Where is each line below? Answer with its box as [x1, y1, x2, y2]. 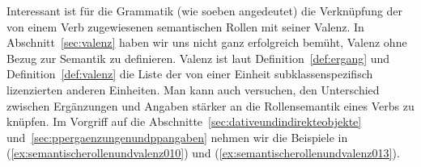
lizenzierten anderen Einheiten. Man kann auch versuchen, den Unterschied [6, 81, 380, 98]
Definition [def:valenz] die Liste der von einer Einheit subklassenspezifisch [6, 65, 373, 82]
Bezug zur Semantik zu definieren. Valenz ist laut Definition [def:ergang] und [6, 49, 390, 66]
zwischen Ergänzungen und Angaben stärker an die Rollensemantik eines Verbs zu [6, 97, 415, 114]
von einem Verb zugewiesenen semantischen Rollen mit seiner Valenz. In [6, 18, 364, 35]
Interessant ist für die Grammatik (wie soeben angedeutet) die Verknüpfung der [6, 2, 403, 19]
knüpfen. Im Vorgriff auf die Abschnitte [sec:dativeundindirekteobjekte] [6, 113, 362, 130]
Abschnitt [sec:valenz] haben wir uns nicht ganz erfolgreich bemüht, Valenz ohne [6, 34, 407, 51]
